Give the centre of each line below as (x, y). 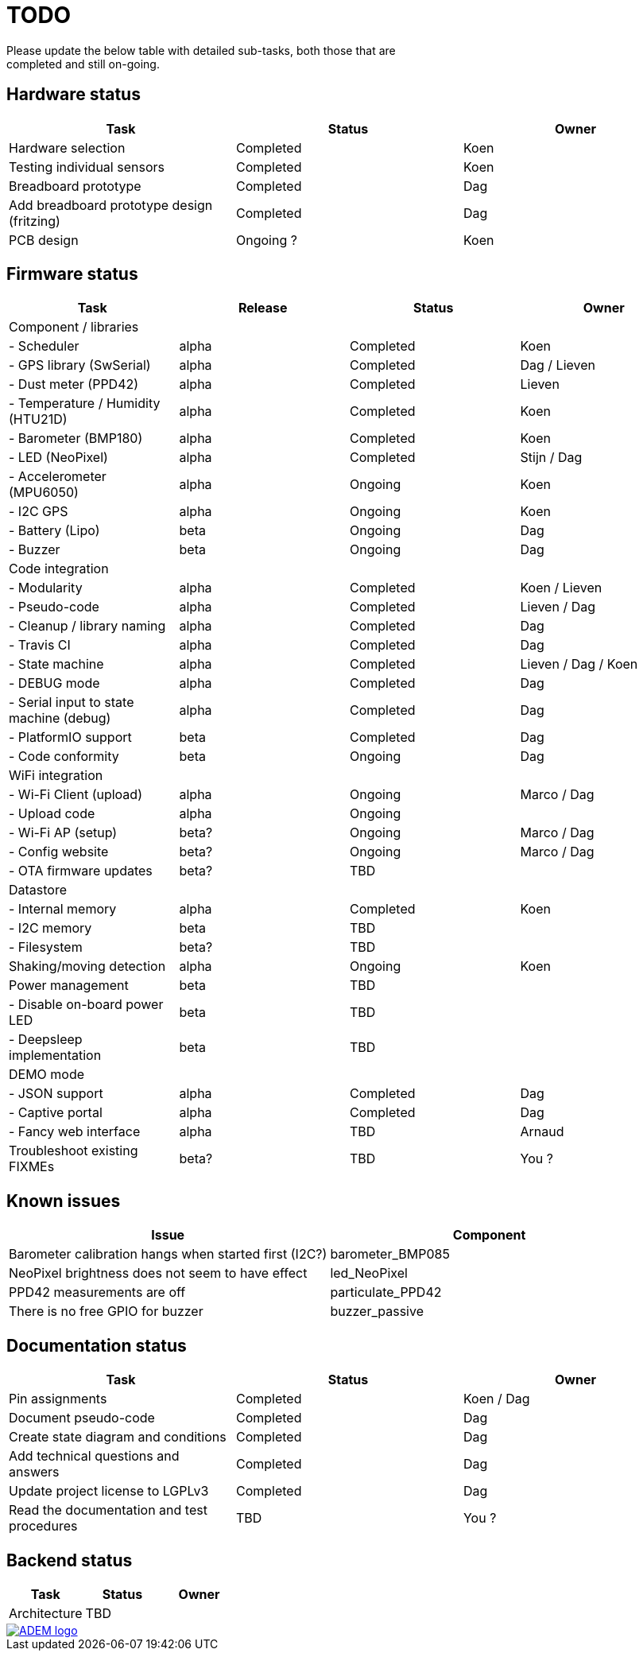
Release (263, 308)
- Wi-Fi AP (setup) (63, 833)
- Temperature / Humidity (85, 404)
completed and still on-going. (83, 64)
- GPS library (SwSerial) (80, 365)
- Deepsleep (46, 1040)
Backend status (70, 1560)
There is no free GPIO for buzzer (106, 1312)
